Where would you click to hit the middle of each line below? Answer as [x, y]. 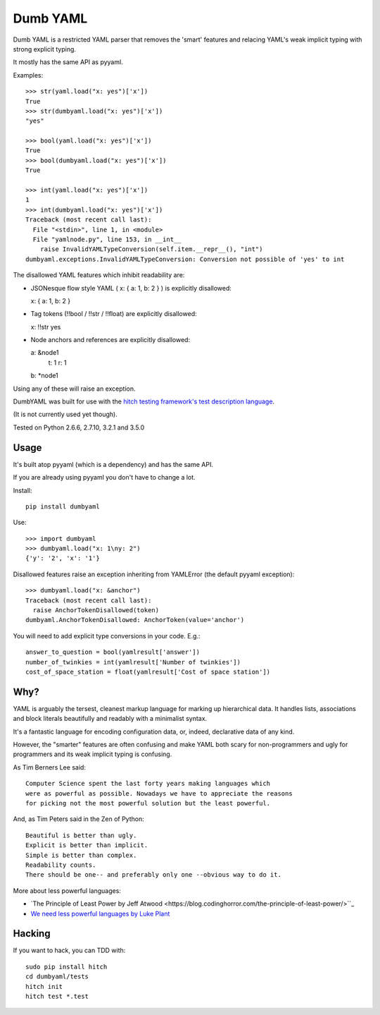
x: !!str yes [46, 327]
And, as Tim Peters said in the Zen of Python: [78, 819]
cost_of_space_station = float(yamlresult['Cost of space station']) [148, 671]
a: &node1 [45, 353]
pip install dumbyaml [63, 506]
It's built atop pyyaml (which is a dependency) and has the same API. [113, 464]
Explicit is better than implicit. [87, 845]
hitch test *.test [57, 996]
